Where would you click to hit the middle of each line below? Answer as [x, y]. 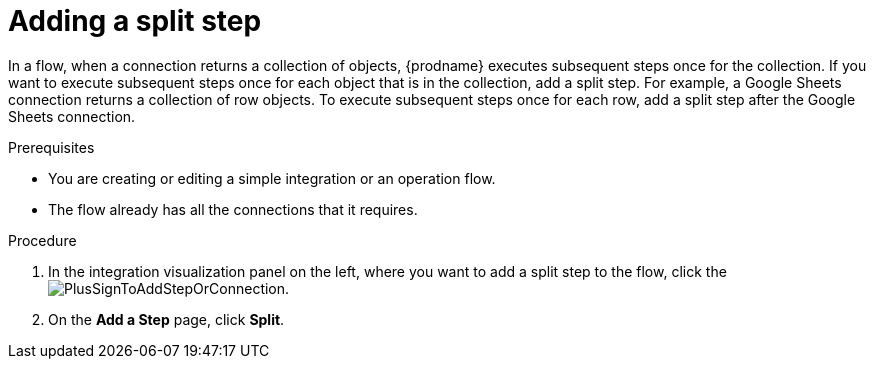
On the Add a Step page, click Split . [166, 319]
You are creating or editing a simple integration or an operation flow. [272, 178]
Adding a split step [135, 21]
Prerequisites [51, 147]
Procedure [42, 240]
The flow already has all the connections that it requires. [233, 209]
